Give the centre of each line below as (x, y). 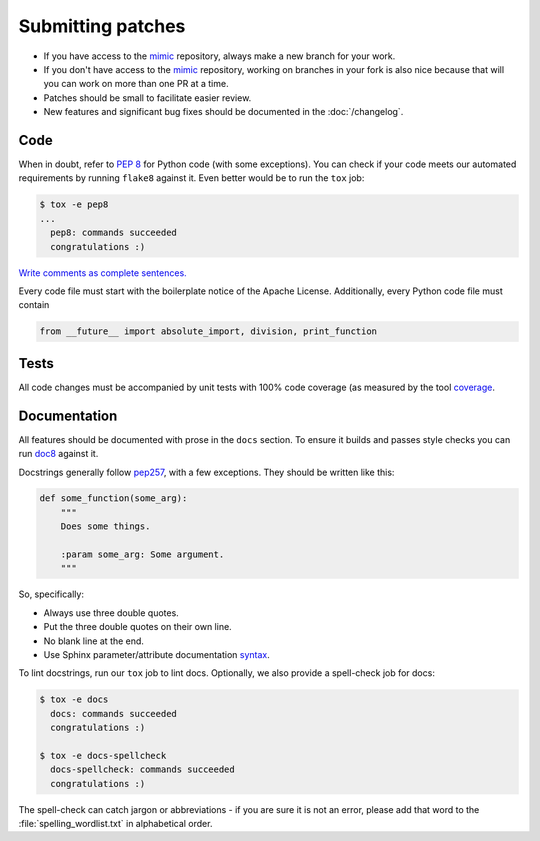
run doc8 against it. (58, 454)
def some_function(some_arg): (113, 498)
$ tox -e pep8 (74, 204)
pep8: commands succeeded (113, 233)
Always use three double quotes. (111, 612)
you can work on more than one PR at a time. (136, 84)
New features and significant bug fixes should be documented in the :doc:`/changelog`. (223, 112)
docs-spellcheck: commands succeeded (142, 769)
